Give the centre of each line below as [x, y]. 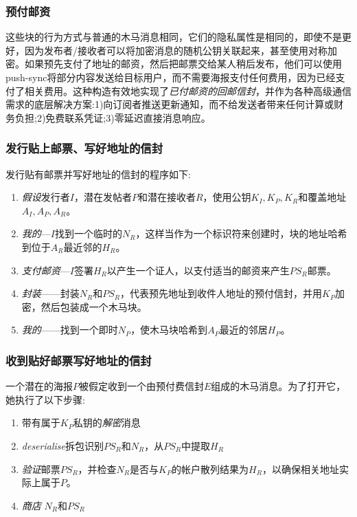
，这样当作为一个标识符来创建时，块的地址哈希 [241, 233]
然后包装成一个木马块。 [94, 306]
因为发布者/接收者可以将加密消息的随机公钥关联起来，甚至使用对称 [176, 50]
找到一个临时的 [88, 233]
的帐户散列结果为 [210, 469]
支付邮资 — [46, 270]
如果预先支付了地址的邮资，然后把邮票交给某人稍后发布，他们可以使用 [183, 64]
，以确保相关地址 [300, 469]
